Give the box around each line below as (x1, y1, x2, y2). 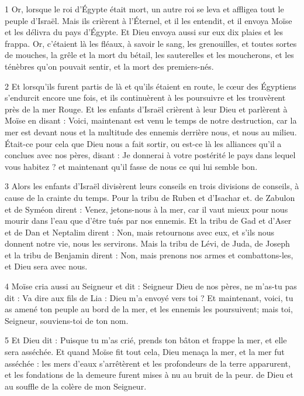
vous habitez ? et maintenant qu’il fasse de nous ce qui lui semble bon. (5, 160, 258, 172)
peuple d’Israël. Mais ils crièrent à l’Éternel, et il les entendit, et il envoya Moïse (5, 14, 292, 26)
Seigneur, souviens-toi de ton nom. (5, 314, 129, 326)
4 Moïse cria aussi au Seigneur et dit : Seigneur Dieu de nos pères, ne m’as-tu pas (5, 280, 297, 292)
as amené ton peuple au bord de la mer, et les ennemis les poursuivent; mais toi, (5, 303, 293, 315)
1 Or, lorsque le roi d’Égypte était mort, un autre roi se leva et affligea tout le (5, 3, 284, 15)
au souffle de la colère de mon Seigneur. (5, 380, 147, 392)
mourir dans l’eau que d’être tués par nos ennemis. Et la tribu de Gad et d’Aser (5, 214, 292, 227)
